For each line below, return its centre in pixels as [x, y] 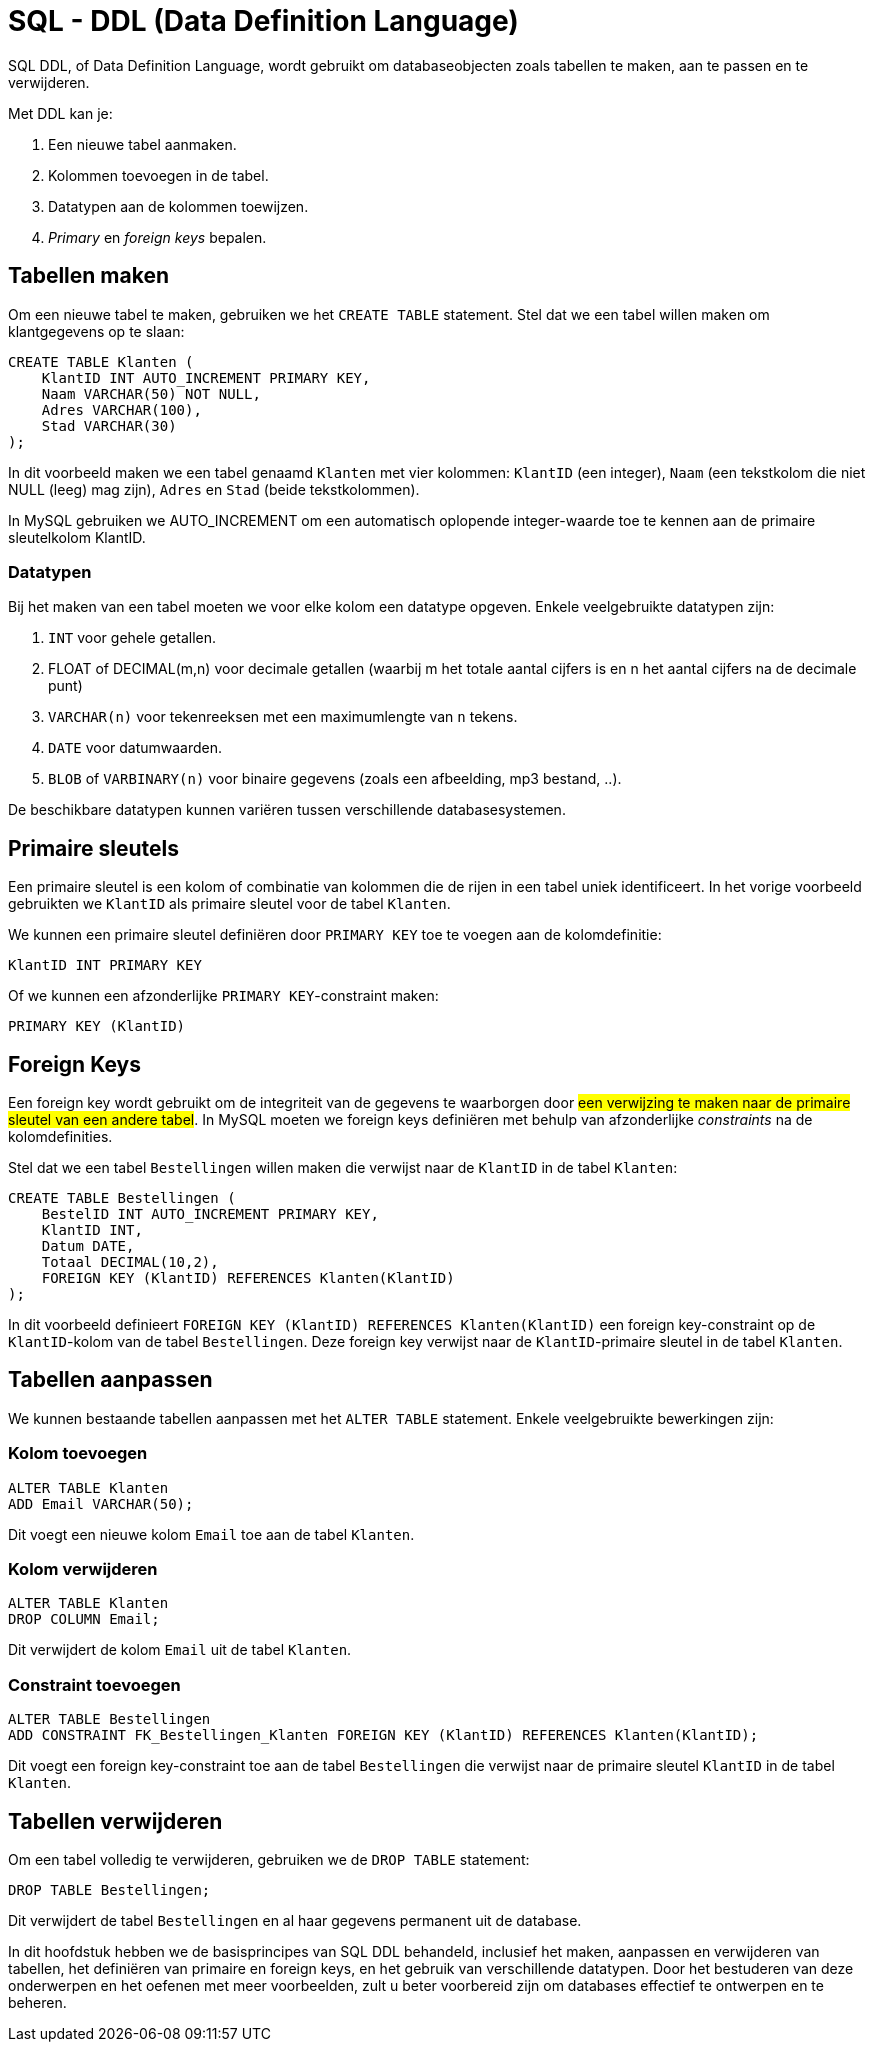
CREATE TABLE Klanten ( [101, 361]
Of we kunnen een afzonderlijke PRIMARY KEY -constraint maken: [223, 996]
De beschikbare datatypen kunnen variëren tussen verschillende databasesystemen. [287, 810]
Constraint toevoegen [94, 1684]
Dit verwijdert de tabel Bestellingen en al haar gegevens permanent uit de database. [295, 1920]
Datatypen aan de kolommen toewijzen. [178, 206]
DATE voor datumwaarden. [135, 748]
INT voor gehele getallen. [132, 638]
